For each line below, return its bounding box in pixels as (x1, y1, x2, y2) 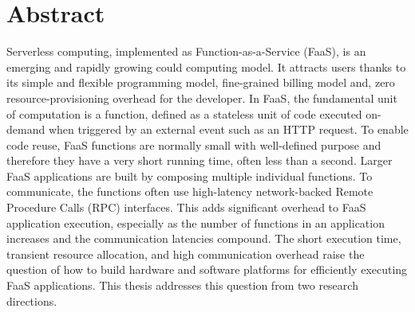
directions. (6, 292, 57, 309)
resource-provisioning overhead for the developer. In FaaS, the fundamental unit (6, 89, 397, 106)
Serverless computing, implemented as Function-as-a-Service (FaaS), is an (6, 43, 366, 60)
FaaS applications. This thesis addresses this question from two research (6, 277, 358, 294)
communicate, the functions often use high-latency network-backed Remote (6, 183, 373, 200)
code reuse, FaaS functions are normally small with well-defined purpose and (6, 136, 381, 153)
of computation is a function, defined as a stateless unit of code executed (6, 105, 362, 122)
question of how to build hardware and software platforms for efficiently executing (6, 261, 408, 278)
